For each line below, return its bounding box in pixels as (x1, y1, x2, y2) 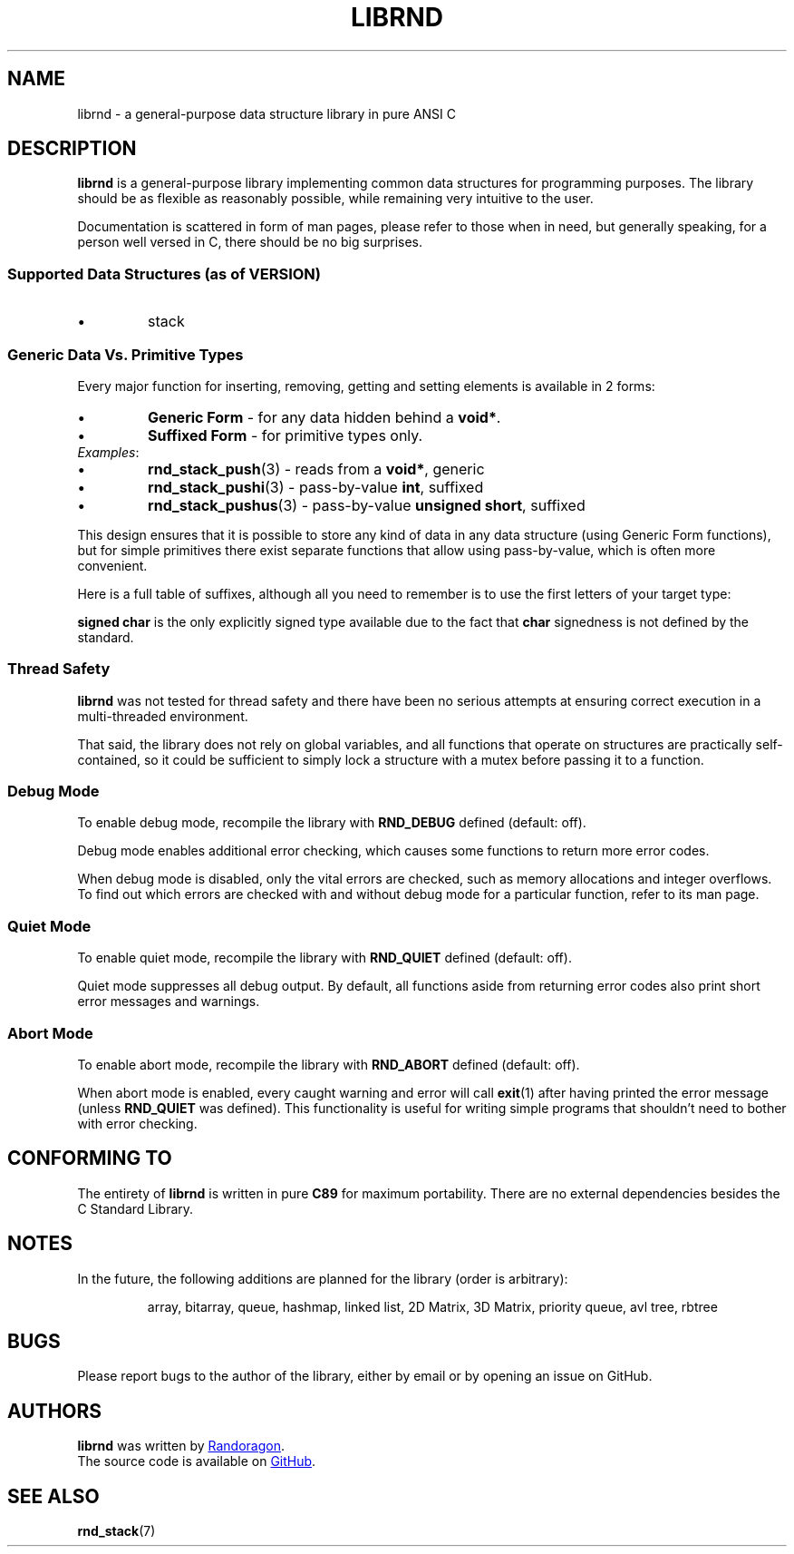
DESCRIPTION (7, 137, 137, 161)
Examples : (77, 444, 140, 460)
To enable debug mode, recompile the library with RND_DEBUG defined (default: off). (77, 815, 586, 831)
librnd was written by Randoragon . (77, 1438, 285, 1454)
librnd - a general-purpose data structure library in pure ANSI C (77, 105, 457, 122)
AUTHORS (7, 1399, 102, 1422)
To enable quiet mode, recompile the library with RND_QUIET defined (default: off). (77, 950, 572, 966)
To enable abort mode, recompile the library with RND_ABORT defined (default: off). (77, 1056, 580, 1072)
